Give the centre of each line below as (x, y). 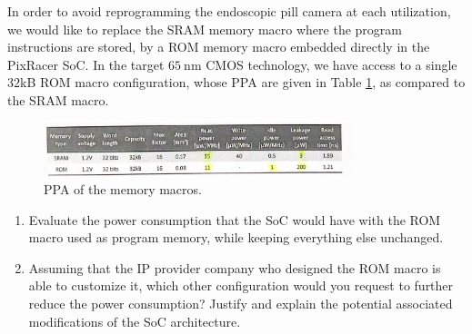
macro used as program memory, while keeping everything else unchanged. (236, 237)
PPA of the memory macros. (123, 188)
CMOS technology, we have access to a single (331, 64)
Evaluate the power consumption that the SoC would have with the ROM (235, 219)
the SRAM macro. (58, 99)
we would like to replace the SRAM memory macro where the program (205, 29)
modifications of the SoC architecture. (135, 321)
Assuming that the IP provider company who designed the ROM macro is (235, 267)
